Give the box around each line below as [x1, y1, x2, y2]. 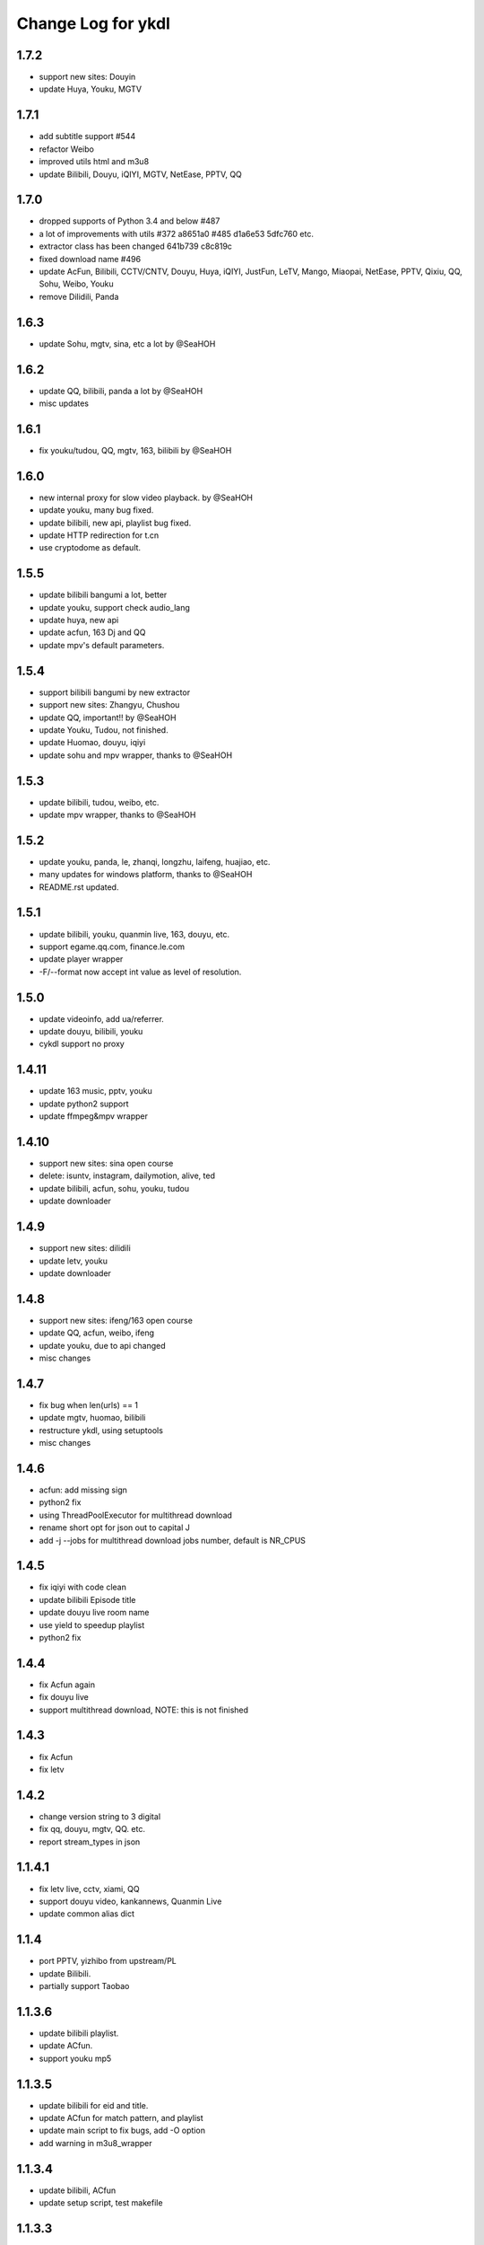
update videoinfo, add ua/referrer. [39, 1013, 165, 1024]
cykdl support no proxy [39, 1038, 125, 1050]
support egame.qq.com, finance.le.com [39, 941, 186, 952]
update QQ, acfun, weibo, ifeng [39, 1327, 155, 1338]
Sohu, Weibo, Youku [39, 278, 114, 289]
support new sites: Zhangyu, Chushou [39, 700, 180, 710]
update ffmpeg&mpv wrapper [39, 1111, 148, 1122]
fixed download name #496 [39, 253, 142, 264]
